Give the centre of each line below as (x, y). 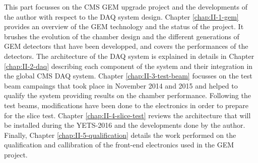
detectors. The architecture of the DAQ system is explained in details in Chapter (129, 56)
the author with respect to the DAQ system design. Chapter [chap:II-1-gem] (121, 16)
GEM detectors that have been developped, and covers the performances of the (126, 46)
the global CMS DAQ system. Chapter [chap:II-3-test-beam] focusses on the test (128, 76)
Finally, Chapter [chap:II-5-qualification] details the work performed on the (120, 135)
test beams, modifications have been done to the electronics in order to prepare (126, 105)
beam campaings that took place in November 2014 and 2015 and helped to (121, 85)
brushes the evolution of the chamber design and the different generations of (122, 36)
